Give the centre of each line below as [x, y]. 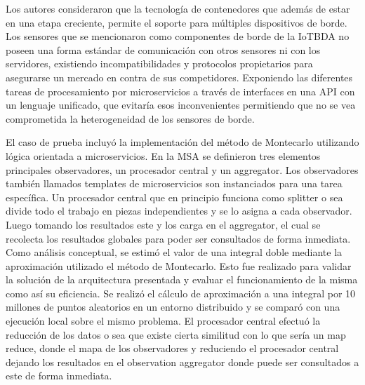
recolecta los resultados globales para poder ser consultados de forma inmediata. [178, 238]
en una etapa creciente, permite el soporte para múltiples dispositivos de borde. [177, 22]
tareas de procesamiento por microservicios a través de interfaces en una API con [180, 91]
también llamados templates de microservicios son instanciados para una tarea [174, 183]
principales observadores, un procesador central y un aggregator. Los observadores [182, 169]
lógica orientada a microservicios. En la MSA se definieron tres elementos [163, 155]
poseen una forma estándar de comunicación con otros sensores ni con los [163, 49]
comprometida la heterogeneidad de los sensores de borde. [130, 118]
